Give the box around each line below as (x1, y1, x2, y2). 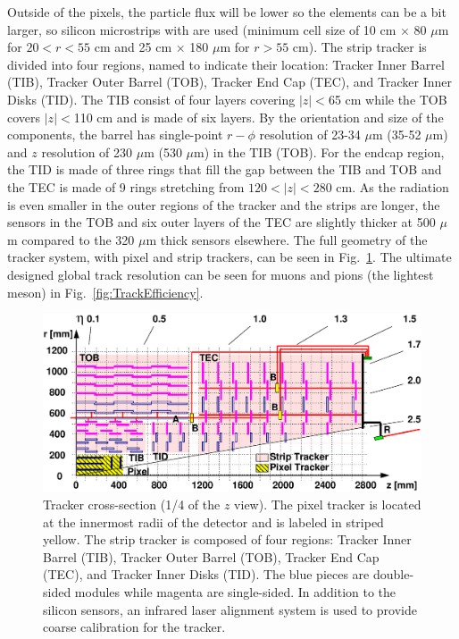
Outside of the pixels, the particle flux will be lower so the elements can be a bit (7, 3, 446, 21)
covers (7, 107, 41, 126)
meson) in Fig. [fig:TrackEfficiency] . (7, 282, 204, 301)
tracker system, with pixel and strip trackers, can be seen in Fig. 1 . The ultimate (7, 248, 452, 266)
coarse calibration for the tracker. (43, 618, 226, 636)
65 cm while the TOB (328, 89, 447, 108)
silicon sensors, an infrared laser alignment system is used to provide (43, 600, 417, 618)
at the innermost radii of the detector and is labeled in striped (43, 512, 384, 531)
